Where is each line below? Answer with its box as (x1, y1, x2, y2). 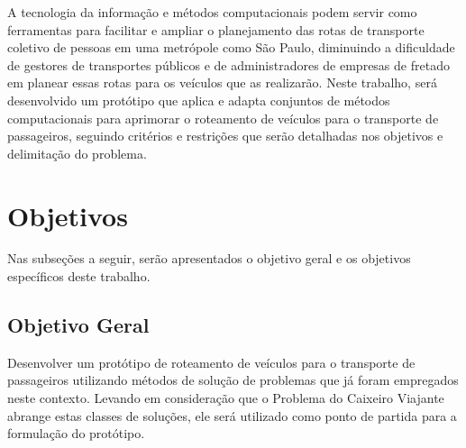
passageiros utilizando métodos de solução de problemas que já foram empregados (7, 370, 459, 389)
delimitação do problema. (7, 143, 147, 162)
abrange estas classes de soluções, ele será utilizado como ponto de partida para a (7, 406, 457, 425)
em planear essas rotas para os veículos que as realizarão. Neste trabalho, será (7, 73, 437, 92)
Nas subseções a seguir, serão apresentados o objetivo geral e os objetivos (7, 249, 411, 268)
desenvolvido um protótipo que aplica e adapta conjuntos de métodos (7, 90, 390, 109)
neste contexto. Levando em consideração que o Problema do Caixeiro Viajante (7, 389, 444, 407)
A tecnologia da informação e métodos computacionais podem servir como (7, 3, 417, 21)
